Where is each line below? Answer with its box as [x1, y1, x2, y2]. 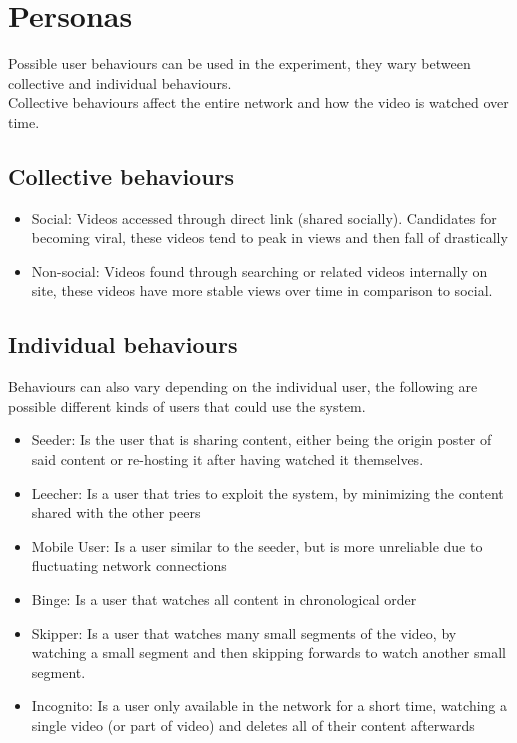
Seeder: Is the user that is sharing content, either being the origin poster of [31, 429, 492, 450]
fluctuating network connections [31, 555, 227, 576]
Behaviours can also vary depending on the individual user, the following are [8, 376, 478, 397]
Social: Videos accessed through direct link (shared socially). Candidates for [31, 207, 497, 228]
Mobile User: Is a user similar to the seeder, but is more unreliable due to [31, 535, 483, 556]
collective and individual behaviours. [8, 72, 232, 93]
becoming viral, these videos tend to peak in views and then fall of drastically [31, 227, 508, 248]
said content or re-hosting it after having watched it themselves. [31, 449, 424, 470]
